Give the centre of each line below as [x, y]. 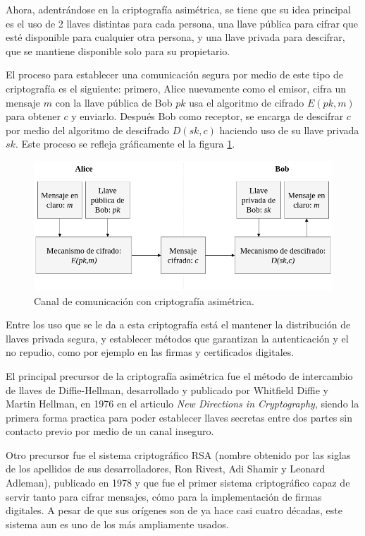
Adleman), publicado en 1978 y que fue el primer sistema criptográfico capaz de [178, 483]
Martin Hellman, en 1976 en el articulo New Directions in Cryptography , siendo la [182, 404]
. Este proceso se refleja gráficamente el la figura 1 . [125, 144]
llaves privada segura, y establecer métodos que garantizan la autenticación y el [177, 338]
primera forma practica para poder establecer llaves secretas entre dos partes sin [179, 417]
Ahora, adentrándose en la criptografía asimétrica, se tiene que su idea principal [178, 9]
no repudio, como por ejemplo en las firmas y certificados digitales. [150, 352]
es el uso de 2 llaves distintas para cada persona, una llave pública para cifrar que [182, 23]
